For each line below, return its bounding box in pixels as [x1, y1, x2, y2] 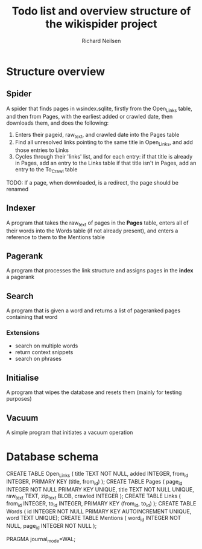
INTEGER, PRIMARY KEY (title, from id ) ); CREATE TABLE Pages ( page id [6, 478, 183, 487]
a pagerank [6, 274, 35, 281]
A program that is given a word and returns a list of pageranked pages [6, 307, 181, 314]
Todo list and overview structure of [11, 4, 191, 18]
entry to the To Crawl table [14, 166, 78, 174]
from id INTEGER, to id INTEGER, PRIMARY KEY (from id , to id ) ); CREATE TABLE [6, 500, 197, 509]
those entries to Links [14, 146, 69, 154]
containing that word [6, 314, 58, 321]
